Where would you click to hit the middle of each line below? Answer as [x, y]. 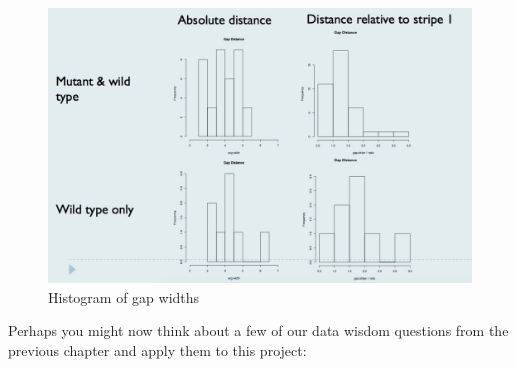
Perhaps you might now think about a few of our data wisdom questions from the [258, 330]
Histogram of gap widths [124, 296]
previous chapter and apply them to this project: [157, 349]
